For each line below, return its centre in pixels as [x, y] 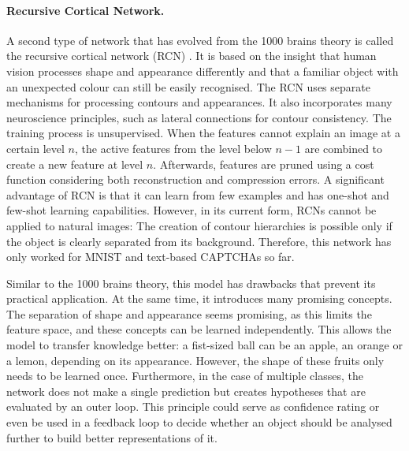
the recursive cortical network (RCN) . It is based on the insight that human [191, 56]
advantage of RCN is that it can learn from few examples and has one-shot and [198, 194]
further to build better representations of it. [112, 437]
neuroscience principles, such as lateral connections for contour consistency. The [199, 117]
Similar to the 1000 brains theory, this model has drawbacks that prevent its [191, 283]
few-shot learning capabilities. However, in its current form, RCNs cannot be [191, 210]
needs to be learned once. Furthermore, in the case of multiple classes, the [185, 376]
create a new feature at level [75, 164]
